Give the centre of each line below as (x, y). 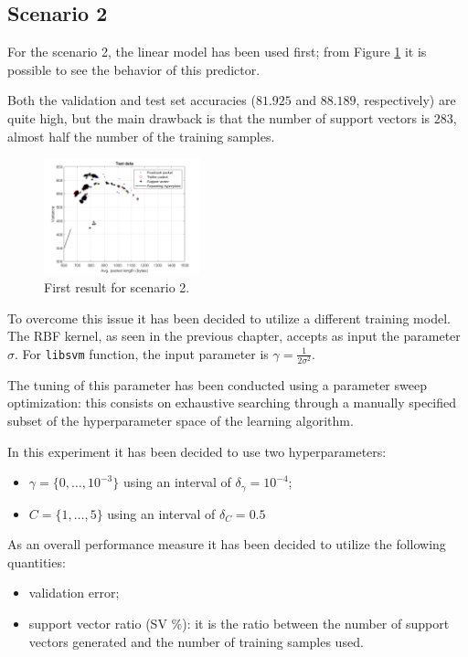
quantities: (37, 562)
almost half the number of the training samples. (141, 136)
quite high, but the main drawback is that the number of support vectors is (219, 117)
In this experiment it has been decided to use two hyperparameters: (197, 451)
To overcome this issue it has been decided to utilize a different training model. (229, 318)
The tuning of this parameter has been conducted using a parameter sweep (217, 384)
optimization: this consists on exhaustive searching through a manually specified (232, 403)
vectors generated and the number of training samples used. (196, 641)
